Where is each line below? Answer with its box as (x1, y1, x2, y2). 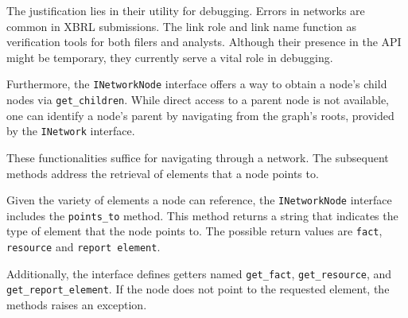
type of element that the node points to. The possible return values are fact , (6, 223, 383, 239)
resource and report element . (6, 238, 161, 255)
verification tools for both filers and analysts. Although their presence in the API (6, 33, 402, 50)
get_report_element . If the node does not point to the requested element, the (6, 281, 390, 297)
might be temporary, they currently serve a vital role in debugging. (6, 48, 333, 65)
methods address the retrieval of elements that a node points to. (6, 165, 319, 181)
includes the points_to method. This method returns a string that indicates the (6, 207, 398, 223)
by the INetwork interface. (6, 122, 135, 139)
